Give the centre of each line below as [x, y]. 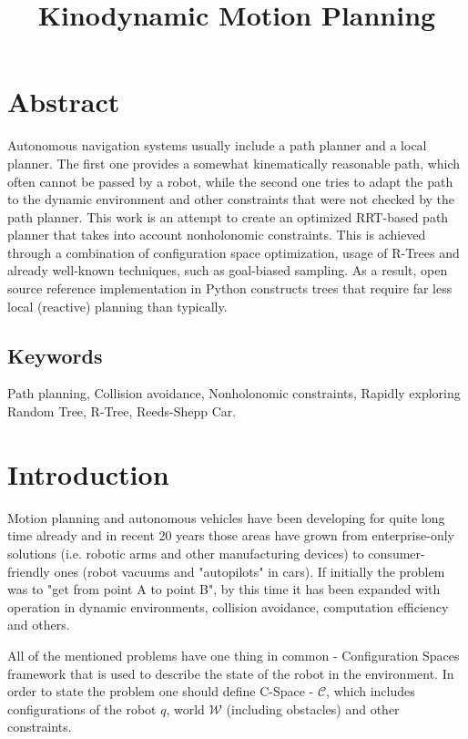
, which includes [371, 691]
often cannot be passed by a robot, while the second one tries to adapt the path [230, 181]
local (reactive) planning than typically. [117, 306]
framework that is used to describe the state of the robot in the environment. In [231, 673]
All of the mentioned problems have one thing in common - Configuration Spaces [234, 655]
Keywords [55, 355]
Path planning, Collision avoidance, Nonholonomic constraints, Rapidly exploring [234, 393]
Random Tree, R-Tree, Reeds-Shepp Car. [122, 411]
